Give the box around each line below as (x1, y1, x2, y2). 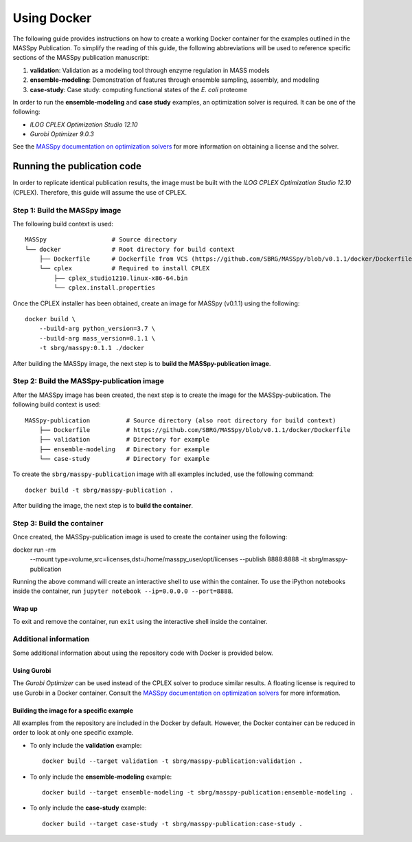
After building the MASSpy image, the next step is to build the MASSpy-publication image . (12, 359, 271, 367)
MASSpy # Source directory (25, 236, 178, 244)
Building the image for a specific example (12, 706, 134, 715)
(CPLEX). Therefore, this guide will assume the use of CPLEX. (12, 188, 187, 196)
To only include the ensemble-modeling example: (30, 773, 172, 781)
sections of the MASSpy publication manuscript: (12, 54, 150, 62)
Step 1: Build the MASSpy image (12, 205, 122, 215)
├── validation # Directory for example (38, 435, 209, 444)
